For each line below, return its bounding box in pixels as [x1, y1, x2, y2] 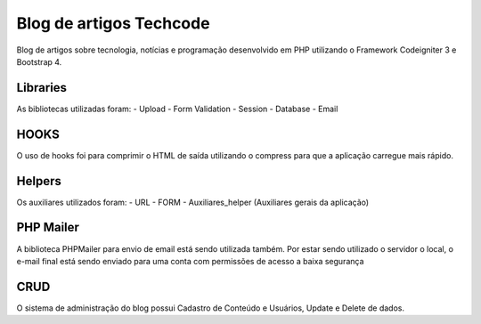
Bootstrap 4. [16, 56, 62, 67]
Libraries [16, 80, 67, 95]
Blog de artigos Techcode [16, 13, 210, 33]
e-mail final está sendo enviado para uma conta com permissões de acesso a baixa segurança [16, 255, 364, 266]
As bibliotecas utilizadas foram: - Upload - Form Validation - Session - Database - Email [16, 103, 338, 114]
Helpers [16, 174, 61, 189]
